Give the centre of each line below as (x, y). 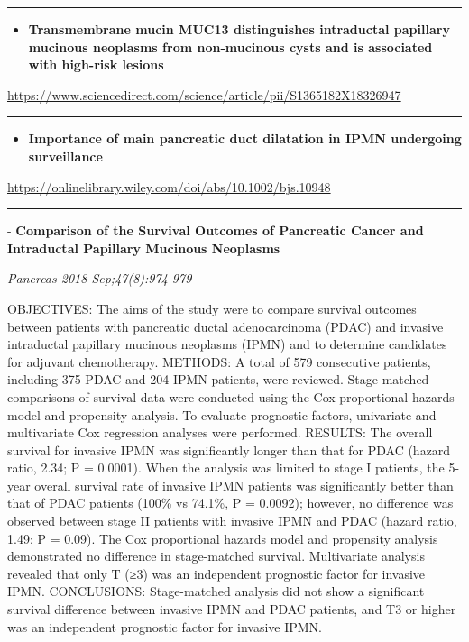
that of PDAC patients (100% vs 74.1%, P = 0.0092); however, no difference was (230, 503)
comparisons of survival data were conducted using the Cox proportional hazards (231, 396)
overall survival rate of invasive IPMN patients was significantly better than (244, 485)
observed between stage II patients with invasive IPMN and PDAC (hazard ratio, (232, 521)
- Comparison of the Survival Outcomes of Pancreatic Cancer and (216, 230)
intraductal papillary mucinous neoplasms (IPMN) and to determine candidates (227, 344)
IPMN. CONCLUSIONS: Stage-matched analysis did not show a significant (216, 591)
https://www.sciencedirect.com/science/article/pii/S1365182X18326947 (204, 94)
